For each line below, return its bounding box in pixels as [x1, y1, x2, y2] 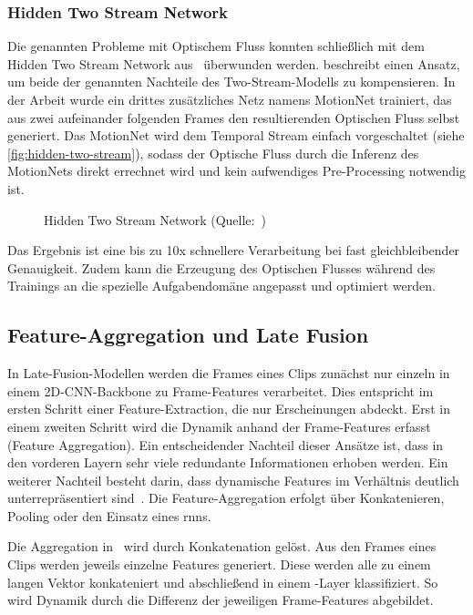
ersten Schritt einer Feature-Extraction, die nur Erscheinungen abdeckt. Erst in [7, 399, 450, 418]
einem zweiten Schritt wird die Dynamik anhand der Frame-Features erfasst [7, 416, 431, 436]
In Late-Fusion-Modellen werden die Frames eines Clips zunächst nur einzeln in [7, 364, 450, 383]
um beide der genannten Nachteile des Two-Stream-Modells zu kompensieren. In [7, 72, 456, 91]
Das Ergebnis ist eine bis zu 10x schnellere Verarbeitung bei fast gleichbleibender [7, 241, 460, 260]
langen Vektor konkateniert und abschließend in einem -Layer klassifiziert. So [7, 572, 438, 591]
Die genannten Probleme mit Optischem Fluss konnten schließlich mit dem [7, 36, 425, 56]
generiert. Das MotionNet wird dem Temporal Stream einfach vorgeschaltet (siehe [7, 126, 465, 145]
